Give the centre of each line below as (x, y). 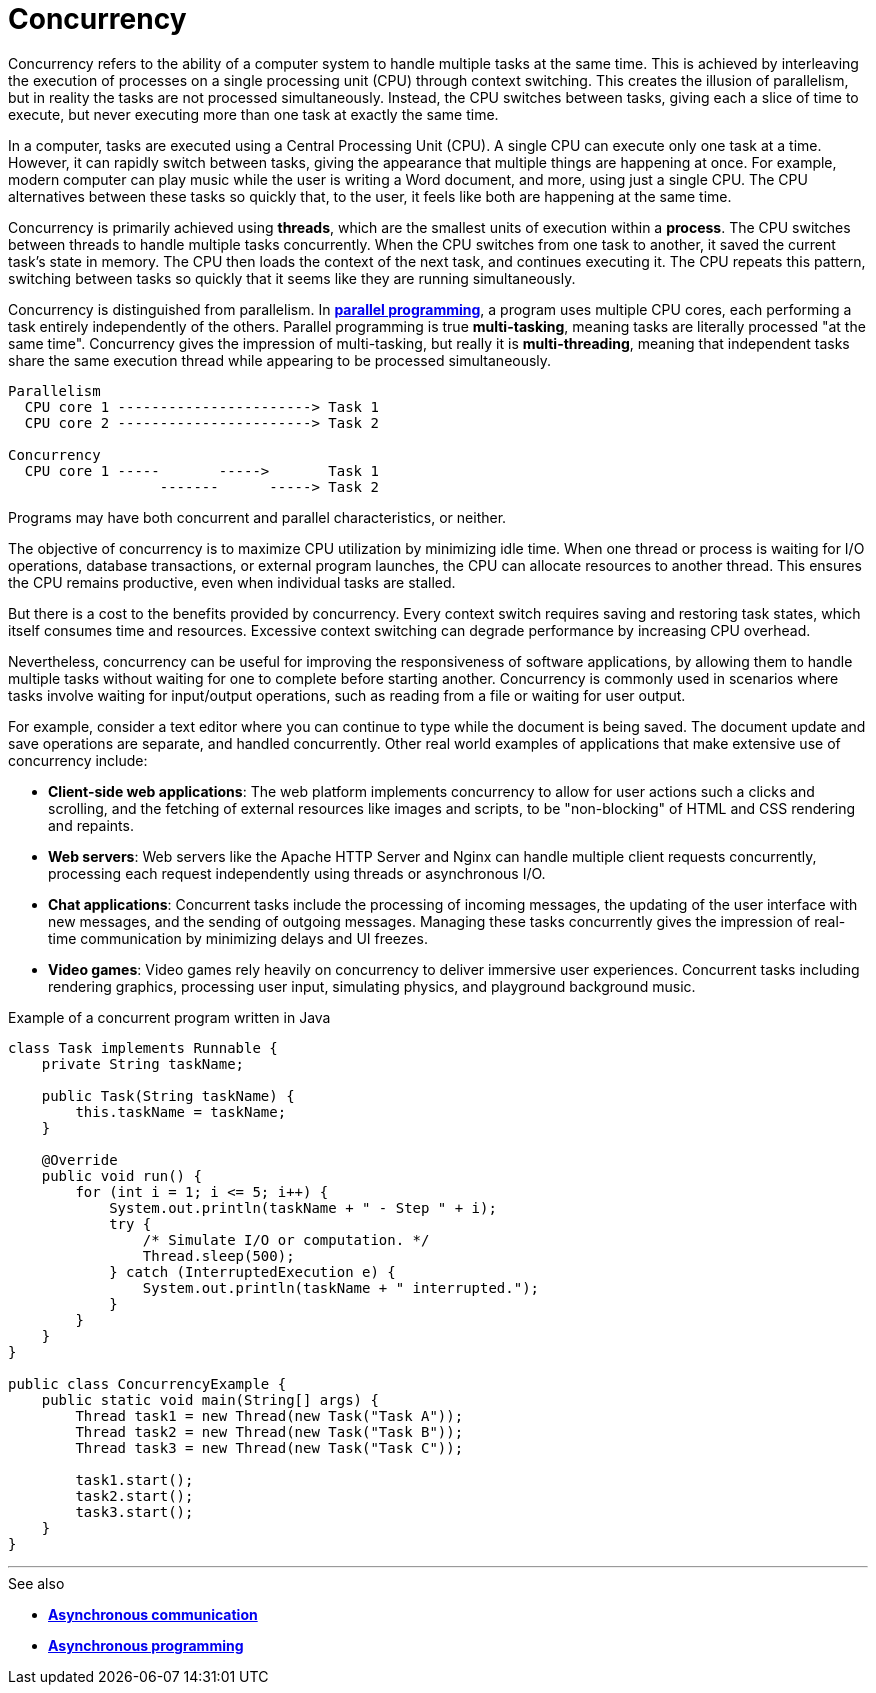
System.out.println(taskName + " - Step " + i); (303, 1207)
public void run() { (121, 1175)
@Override (79, 1159)
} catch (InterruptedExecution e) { (252, 1271)
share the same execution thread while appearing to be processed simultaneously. (280, 360)
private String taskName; (143, 1063)
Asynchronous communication (153, 1614)
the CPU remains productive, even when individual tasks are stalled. (232, 582)
